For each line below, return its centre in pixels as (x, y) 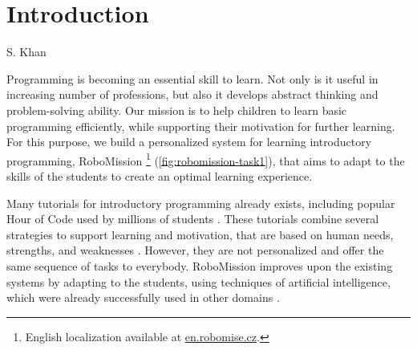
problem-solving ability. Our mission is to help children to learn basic (177, 110)
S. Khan (26, 52)
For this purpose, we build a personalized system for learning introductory (189, 142)
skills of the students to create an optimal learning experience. (160, 175)
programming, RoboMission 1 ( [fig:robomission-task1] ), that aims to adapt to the (206, 159)
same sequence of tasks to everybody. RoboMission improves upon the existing (200, 265)
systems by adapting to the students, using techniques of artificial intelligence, (198, 281)
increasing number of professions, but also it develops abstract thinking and (192, 94)
